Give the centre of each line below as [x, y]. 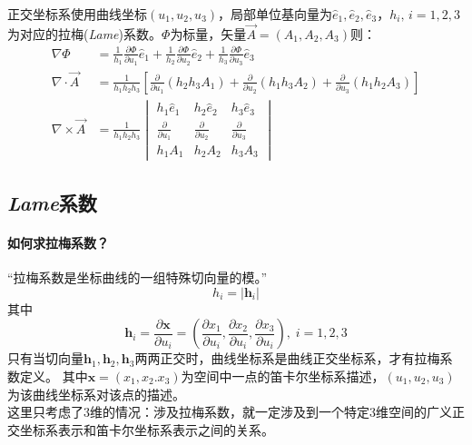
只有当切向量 [45, 358]
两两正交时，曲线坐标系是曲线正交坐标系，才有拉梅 [287, 358]
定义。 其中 [54, 376]
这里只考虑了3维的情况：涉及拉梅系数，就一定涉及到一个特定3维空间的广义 [230, 412]
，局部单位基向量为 [275, 14]
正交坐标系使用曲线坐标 [77, 14]
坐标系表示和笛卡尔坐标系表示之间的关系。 [147, 429]
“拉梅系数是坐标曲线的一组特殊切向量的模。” [138, 277]
